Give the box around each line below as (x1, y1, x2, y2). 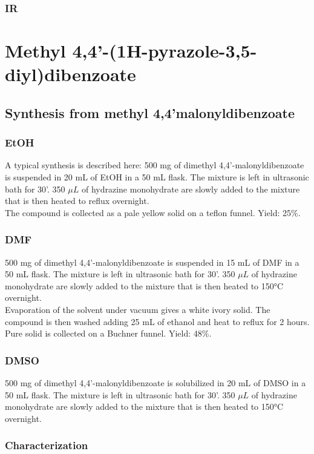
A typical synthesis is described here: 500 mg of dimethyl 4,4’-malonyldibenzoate (5, 159, 304, 171)
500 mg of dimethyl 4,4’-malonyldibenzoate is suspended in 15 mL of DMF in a (5, 255, 299, 268)
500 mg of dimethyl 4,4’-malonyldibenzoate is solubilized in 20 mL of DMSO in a (5, 376, 306, 389)
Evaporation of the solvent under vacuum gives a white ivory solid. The (5, 303, 270, 315)
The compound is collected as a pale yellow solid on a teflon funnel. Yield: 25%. (5, 206, 301, 219)
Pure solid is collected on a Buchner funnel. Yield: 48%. (5, 327, 212, 340)
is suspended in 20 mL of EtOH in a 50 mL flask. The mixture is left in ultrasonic (5, 171, 309, 183)
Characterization (5, 438, 88, 453)
